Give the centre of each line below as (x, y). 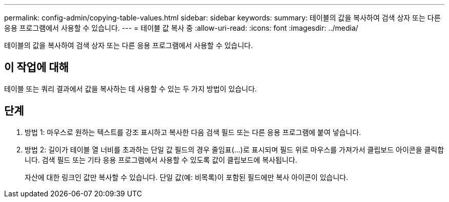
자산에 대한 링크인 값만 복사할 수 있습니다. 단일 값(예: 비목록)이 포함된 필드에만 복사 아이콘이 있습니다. (187, 177)
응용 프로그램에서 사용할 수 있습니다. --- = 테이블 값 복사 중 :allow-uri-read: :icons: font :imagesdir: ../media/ (181, 28)
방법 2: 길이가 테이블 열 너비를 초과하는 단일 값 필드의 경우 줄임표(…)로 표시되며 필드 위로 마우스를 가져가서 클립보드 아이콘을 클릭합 (234, 149)
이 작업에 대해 (36, 68)
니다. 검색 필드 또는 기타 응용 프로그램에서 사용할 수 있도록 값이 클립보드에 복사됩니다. (161, 160)
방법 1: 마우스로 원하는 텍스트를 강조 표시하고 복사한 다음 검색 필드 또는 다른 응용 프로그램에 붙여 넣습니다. (193, 132)
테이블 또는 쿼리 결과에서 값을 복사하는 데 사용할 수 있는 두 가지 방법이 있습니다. (131, 88)
